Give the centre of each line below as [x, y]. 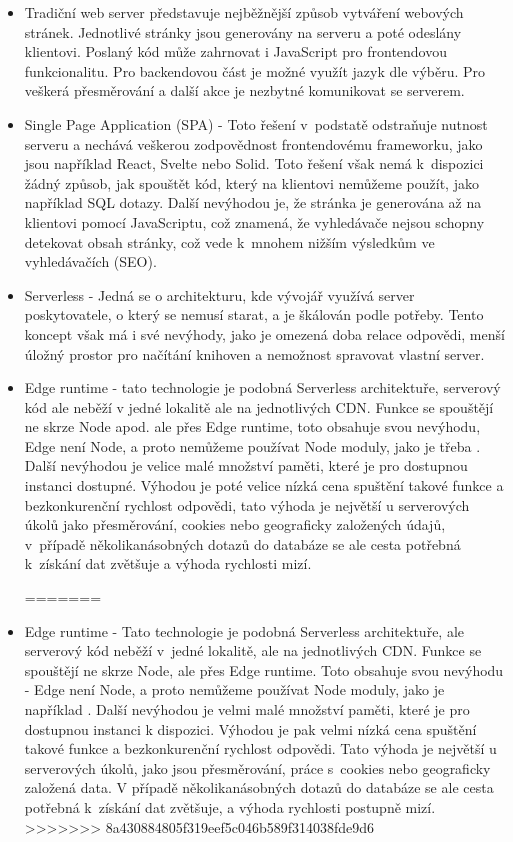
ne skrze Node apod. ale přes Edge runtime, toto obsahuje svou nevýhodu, [252, 426]
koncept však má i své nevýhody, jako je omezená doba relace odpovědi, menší [264, 333]
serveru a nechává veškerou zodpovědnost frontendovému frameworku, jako [253, 143]
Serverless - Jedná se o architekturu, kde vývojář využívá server [219, 294]
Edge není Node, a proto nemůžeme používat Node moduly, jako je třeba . [252, 445]
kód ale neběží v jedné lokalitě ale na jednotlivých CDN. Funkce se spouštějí [259, 406]
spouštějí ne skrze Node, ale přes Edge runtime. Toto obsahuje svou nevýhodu [264, 669]
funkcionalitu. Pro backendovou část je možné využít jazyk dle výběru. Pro [255, 70]
